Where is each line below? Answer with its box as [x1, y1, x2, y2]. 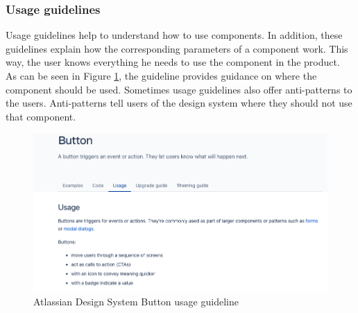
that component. [6, 109, 76, 123]
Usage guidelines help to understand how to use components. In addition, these [6, 28, 343, 42]
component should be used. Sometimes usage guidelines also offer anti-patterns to [6, 82, 352, 96]
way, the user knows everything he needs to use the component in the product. [6, 55, 340, 69]
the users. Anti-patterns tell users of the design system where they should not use [6, 96, 352, 110]
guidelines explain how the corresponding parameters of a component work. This [6, 41, 348, 55]
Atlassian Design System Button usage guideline [33, 294, 239, 309]
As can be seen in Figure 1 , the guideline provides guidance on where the [6, 69, 317, 82]
